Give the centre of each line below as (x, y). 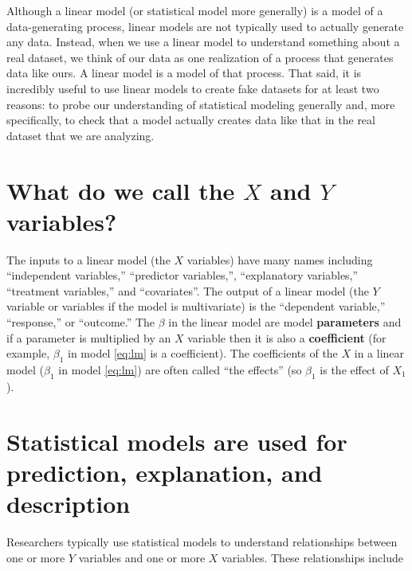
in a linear (379, 353)
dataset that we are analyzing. (80, 135)
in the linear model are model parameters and (285, 322)
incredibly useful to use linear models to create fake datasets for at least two (193, 88)
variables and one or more (142, 557)
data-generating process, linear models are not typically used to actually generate (205, 26)
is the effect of (354, 370)
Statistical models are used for (177, 441)
